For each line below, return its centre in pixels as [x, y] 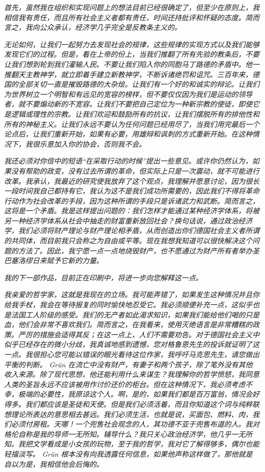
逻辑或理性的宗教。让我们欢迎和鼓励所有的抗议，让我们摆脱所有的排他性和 [135, 114]
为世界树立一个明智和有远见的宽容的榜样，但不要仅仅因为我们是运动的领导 [128, 94]
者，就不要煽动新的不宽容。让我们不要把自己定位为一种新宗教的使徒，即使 [128, 104]
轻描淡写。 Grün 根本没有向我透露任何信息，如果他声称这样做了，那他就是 [128, 453]
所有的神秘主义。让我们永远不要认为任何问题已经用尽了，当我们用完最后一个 [132, 124]
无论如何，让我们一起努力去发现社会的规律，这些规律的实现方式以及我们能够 [132, 44]
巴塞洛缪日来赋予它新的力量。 [54, 260]
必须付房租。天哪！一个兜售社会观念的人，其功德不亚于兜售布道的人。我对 [135, 424]
